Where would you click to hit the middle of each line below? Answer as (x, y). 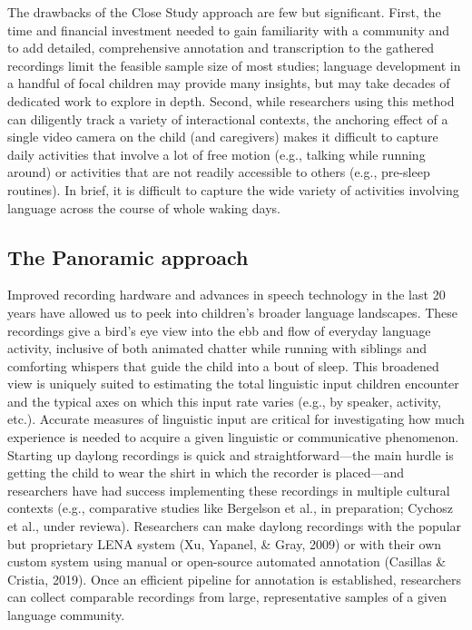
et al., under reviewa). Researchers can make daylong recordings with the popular (235, 526)
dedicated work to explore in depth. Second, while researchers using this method (231, 100)
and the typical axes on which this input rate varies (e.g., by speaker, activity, (224, 401)
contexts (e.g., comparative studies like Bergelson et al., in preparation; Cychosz (231, 508)
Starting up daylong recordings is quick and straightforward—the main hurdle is (231, 454)
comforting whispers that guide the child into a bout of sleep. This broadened (223, 365)
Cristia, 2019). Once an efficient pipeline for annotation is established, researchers (234, 579)
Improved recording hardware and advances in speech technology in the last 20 (226, 295)
